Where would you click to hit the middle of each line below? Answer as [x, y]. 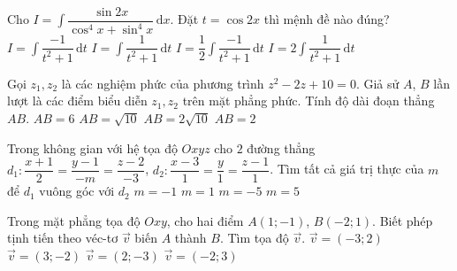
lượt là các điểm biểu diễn [77, 101]
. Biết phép [403, 220]
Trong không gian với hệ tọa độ [92, 147]
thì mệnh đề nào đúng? [327, 19]
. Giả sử [377, 83]
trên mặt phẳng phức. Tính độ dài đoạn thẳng [308, 101]
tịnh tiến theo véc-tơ [63, 238]
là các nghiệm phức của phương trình [163, 83]
